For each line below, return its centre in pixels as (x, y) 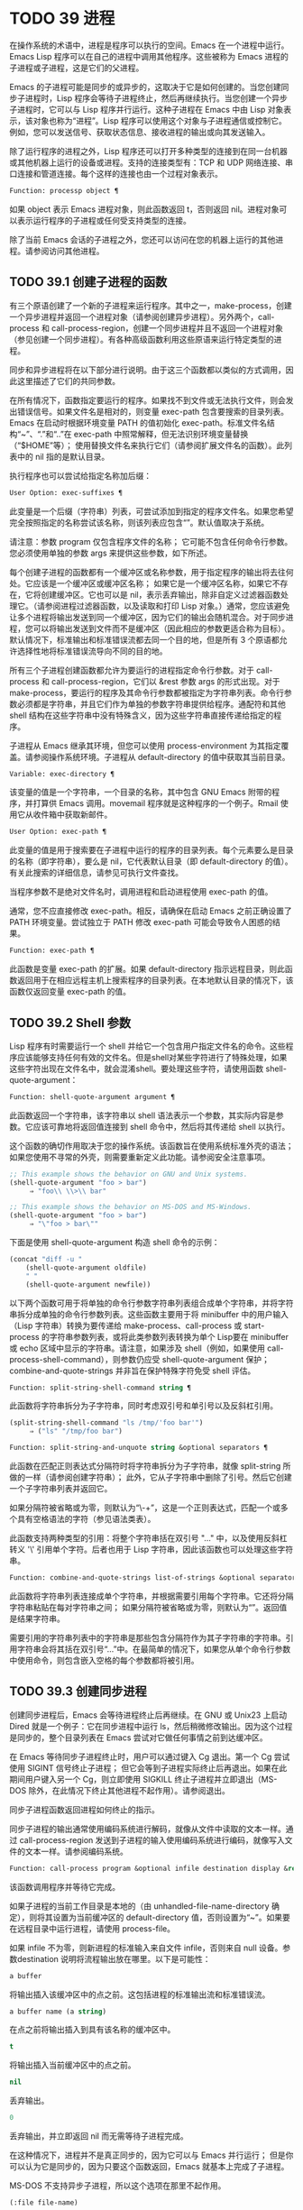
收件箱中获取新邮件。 (73, 815)
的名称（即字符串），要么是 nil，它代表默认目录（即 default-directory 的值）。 (151, 861)
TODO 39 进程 (62, 18)
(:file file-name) (44, 2203)
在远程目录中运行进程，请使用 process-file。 (92, 1928)
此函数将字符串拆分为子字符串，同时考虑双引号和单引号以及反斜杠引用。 (143, 1406)
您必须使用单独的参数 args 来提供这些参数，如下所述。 (110, 553)
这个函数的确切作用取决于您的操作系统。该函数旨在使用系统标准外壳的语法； (151, 1145)
